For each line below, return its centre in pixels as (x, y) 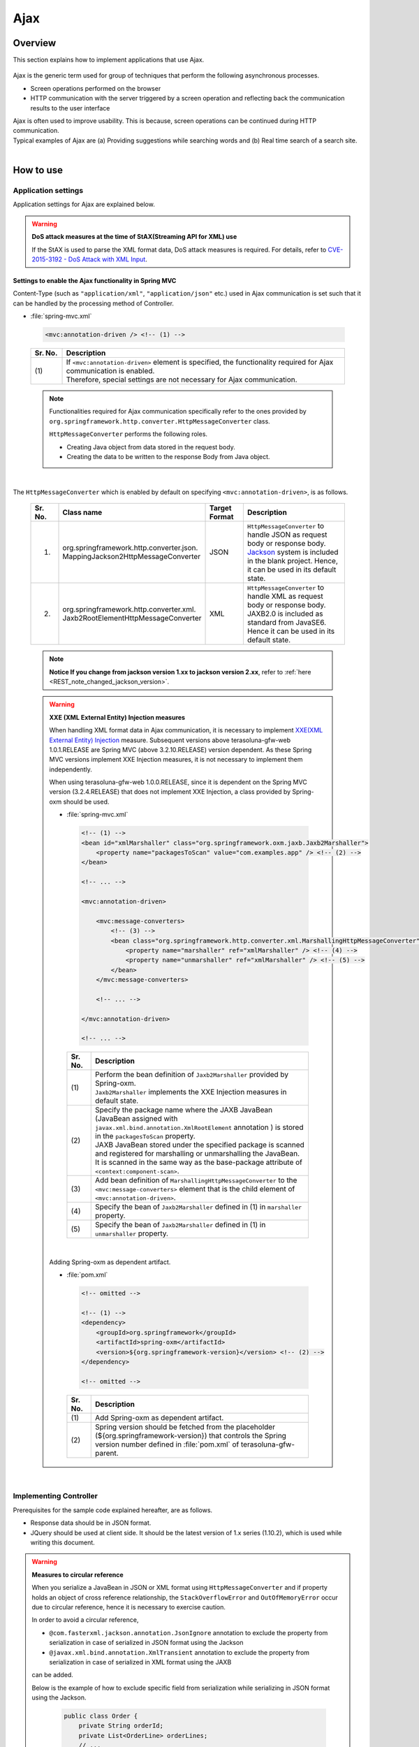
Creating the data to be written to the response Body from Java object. (168, 457)
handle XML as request (285, 596)
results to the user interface (70, 108)
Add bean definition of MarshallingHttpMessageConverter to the (196, 1180)
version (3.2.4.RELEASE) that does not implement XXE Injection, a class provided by (170, 792)
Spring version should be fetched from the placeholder (185, 1427)
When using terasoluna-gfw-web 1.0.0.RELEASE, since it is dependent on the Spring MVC (178, 782)
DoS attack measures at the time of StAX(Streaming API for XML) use (134, 237)
